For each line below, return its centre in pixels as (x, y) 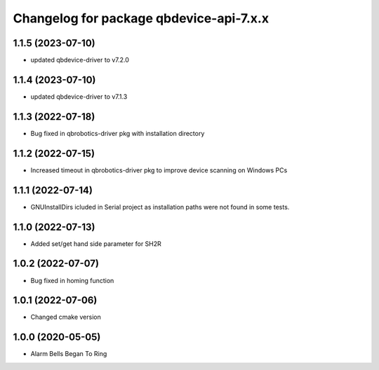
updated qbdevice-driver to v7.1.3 (79, 96)
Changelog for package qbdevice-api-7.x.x (141, 18)
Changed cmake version (66, 317)
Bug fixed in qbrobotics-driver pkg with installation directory (118, 133)
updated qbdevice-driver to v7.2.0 (80, 60)
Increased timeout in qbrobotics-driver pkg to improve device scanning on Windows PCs (159, 170)
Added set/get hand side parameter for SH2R (96, 244)
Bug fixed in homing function (72, 280)
